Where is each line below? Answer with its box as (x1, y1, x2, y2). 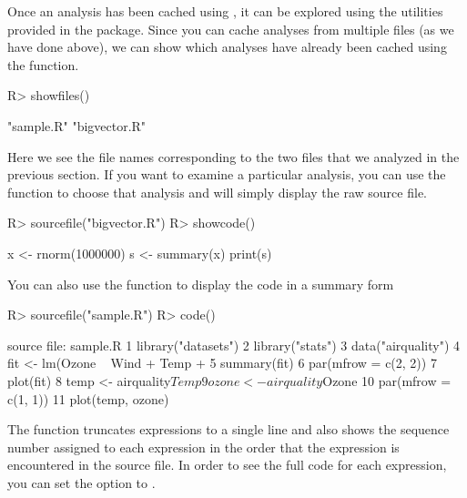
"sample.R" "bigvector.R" (7, 116, 147, 135)
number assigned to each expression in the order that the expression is (7, 437, 400, 456)
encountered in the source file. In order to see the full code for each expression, (7, 455, 447, 474)
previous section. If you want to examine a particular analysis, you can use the (7, 165, 446, 184)
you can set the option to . (7, 473, 156, 492)
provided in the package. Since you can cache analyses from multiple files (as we (7, 19, 454, 38)
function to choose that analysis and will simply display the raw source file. (7, 182, 427, 201)
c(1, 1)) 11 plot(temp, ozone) (7, 389, 169, 408)
